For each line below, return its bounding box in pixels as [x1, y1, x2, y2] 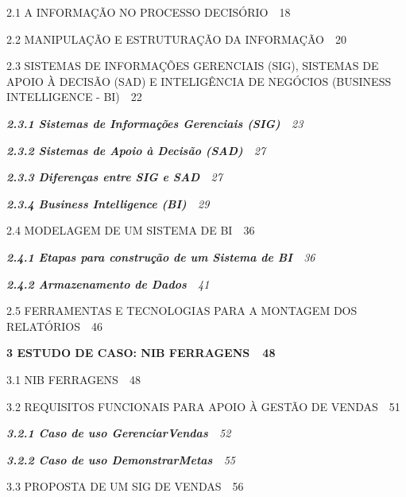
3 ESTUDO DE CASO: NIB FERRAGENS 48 [6, 344, 276, 361]
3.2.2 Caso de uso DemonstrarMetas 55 [6, 451, 236, 468]
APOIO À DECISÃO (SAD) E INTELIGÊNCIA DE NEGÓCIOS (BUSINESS [6, 72, 392, 89]
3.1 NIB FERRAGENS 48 [6, 371, 141, 387]
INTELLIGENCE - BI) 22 [6, 88, 142, 105]
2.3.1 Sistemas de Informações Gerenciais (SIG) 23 [6, 115, 304, 131]
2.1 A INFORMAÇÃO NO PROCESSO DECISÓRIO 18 [6, 4, 291, 20]
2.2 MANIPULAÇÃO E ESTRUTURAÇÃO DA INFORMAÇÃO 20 [6, 30, 346, 47]
